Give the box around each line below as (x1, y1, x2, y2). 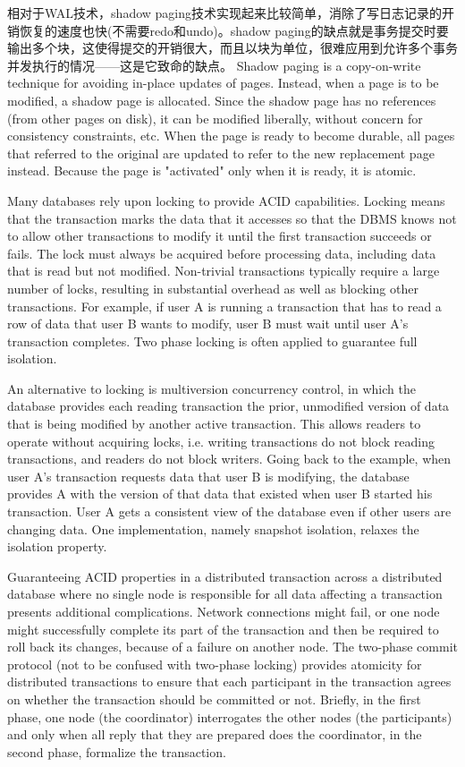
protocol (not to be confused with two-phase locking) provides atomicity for (7, 654, 422, 673)
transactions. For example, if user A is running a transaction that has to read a (7, 296, 442, 315)
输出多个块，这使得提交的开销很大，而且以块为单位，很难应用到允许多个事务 (7, 38, 458, 57)
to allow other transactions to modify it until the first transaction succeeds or (7, 226, 432, 245)
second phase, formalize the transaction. (7, 742, 226, 761)
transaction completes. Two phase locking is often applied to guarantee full (7, 331, 418, 350)
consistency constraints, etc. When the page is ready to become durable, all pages (7, 126, 455, 145)
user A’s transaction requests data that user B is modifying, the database (7, 466, 410, 485)
